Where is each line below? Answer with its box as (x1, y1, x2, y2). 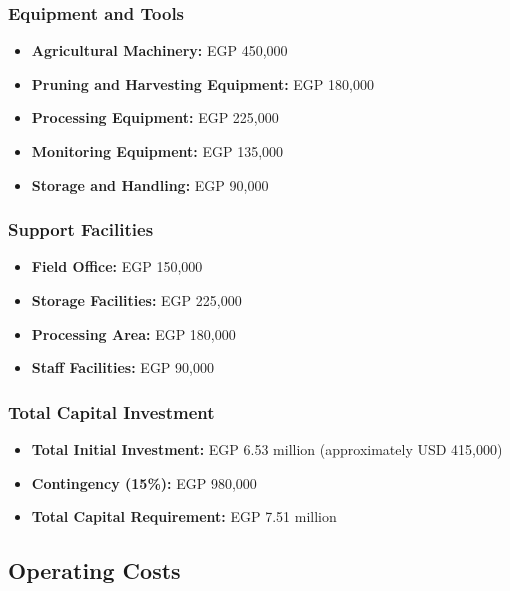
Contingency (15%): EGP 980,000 (31, 472, 257, 493)
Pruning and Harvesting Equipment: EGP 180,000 (31, 73, 374, 94)
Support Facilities (8, 217, 154, 242)
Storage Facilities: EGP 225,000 (31, 290, 242, 310)
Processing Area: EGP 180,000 (31, 323, 236, 344)
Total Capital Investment (8, 399, 215, 424)
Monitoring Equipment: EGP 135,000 (31, 141, 284, 161)
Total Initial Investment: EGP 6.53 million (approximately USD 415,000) (31, 439, 503, 459)
